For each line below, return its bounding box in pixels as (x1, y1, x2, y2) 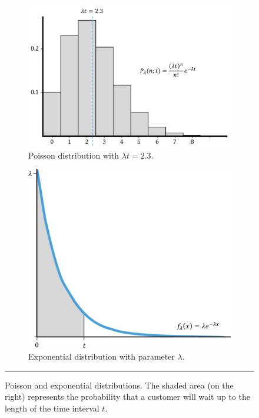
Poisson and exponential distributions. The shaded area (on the (5, 378, 234, 391)
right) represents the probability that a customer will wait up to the (5, 390, 250, 403)
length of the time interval (5, 401, 99, 414)
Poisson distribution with (28, 149, 119, 161)
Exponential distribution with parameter (28, 350, 175, 362)
